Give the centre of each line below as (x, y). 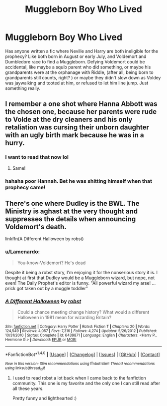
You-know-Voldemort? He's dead (51, 263)
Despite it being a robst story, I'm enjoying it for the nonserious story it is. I (82, 272)
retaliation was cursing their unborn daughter (77, 128)
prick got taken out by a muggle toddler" (47, 288)
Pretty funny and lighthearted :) (44, 398)
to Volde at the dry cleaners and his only (69, 120)
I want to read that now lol (37, 157)
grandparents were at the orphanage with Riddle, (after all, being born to (79, 72)
